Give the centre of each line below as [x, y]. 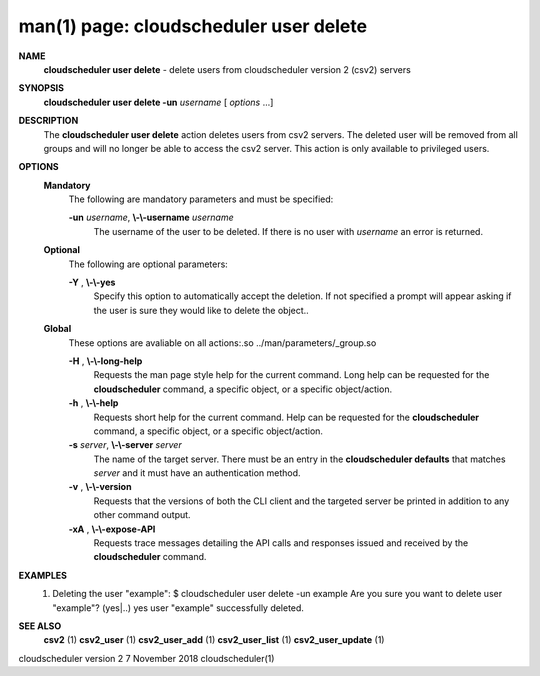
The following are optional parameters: [148, 264]
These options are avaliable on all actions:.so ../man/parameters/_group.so [222, 342]
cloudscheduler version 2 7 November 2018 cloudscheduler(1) [146, 658]
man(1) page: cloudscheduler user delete [193, 26]
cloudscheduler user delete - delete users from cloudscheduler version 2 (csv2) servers [227, 69]
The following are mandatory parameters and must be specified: [201, 199]
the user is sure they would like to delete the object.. [201, 310]
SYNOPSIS [41, 88]
